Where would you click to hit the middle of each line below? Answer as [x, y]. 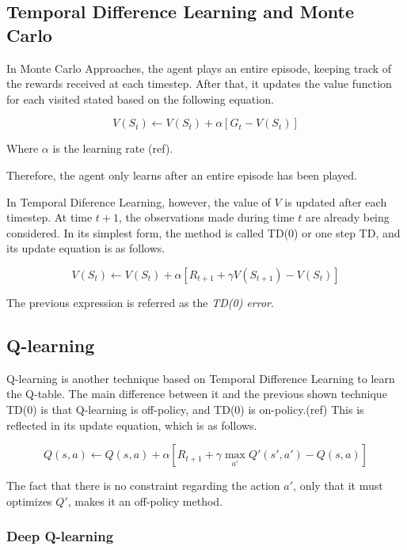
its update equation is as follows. [86, 248]
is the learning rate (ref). [113, 148]
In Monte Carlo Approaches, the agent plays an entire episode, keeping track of [199, 68]
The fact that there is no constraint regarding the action [143, 486]
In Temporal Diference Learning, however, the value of [139, 201]
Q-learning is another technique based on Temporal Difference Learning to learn [201, 378]
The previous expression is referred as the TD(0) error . [140, 302]
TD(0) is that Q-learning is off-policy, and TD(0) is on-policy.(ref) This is [185, 409]
